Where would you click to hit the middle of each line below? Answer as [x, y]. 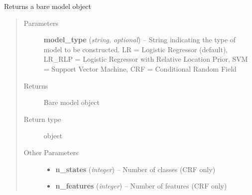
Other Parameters [51, 152]
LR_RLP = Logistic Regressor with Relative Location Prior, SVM [146, 59]
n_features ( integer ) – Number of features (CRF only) [141, 186]
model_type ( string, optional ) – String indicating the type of [140, 40]
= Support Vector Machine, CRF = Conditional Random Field [140, 68]
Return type [42, 119]
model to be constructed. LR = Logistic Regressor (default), [136, 49]
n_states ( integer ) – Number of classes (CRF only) [135, 169]
